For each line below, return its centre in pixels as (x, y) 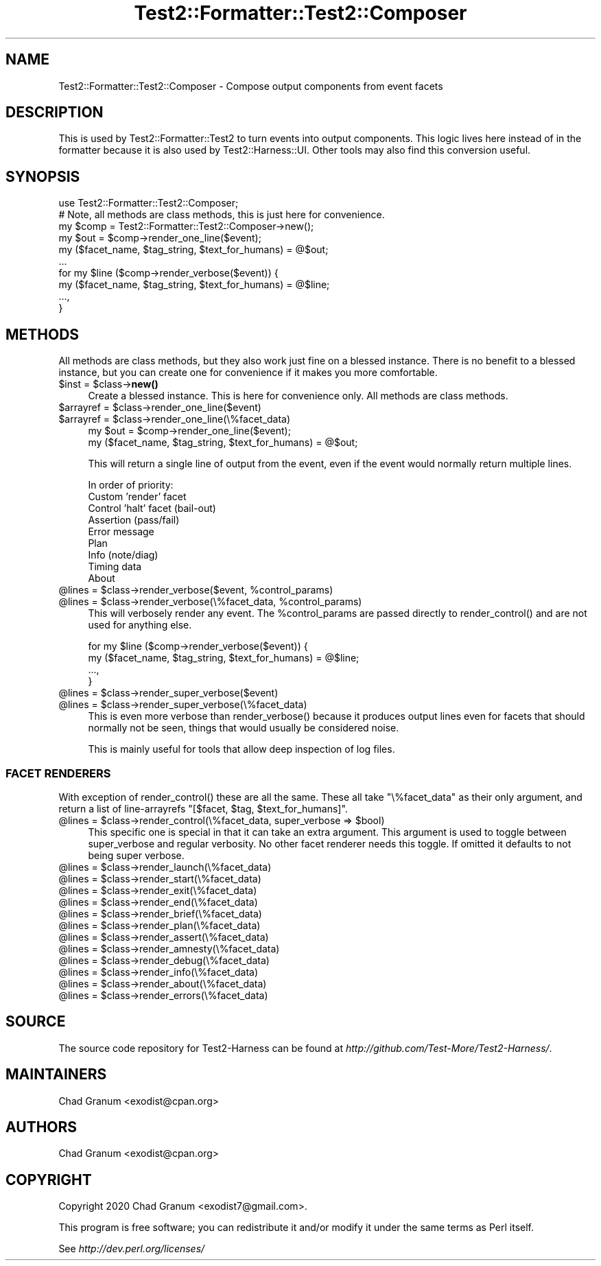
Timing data (115, 567)
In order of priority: (131, 485)
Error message (121, 532)
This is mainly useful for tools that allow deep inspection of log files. (241, 749)
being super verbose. (136, 855)
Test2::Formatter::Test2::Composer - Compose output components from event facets (251, 86)
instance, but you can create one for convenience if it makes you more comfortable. (248, 373)
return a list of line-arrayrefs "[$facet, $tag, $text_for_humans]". (203, 808)
